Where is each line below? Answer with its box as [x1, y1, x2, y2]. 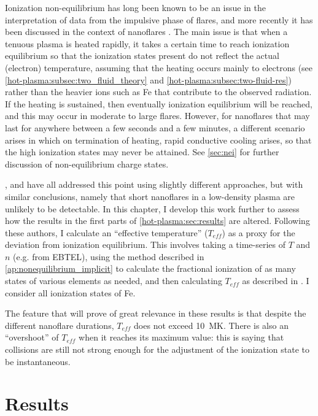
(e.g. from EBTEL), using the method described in [13, 250, 204, 263]
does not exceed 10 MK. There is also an [134, 318, 289, 331]
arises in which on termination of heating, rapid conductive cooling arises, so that [5, 133, 312, 146]
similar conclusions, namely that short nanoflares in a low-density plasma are [5, 190, 295, 202]
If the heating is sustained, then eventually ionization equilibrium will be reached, [5, 97, 312, 110]
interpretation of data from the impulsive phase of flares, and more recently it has [5, 13, 313, 26]
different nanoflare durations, [5, 318, 114, 331]
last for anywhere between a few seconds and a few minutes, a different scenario [5, 121, 305, 134]
